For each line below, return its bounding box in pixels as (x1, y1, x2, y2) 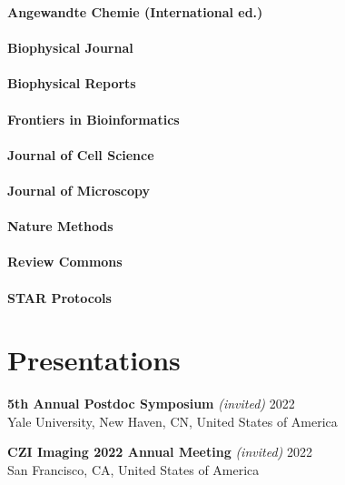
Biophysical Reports (7, 74, 136, 93)
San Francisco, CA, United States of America (7, 460, 260, 479)
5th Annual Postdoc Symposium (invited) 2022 (7, 394, 295, 413)
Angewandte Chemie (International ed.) (7, 3, 263, 21)
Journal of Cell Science (7, 145, 154, 164)
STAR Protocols (7, 288, 112, 307)
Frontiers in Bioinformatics (7, 109, 180, 128)
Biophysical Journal (7, 38, 133, 57)
